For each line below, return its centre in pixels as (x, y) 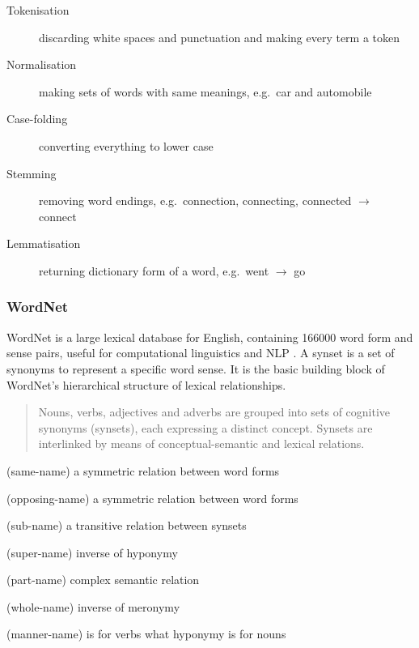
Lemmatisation (44, 243)
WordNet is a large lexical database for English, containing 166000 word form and (210, 337)
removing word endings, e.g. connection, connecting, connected (195, 200)
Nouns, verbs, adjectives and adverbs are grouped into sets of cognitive (214, 412)
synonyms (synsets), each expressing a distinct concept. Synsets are (205, 427)
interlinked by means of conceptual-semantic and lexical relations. (201, 443)
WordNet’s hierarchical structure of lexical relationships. (146, 384)
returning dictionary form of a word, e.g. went (154, 270)
